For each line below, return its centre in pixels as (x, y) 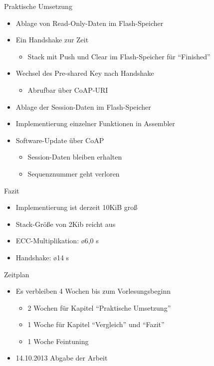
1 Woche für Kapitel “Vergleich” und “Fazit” (96, 324)
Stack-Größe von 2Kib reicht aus (66, 224)
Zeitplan (17, 274)
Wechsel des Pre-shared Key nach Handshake (85, 73)
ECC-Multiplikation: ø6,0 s (57, 241)
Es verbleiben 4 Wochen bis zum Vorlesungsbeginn (93, 291)
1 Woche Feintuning (58, 341)
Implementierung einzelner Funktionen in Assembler (95, 123)
